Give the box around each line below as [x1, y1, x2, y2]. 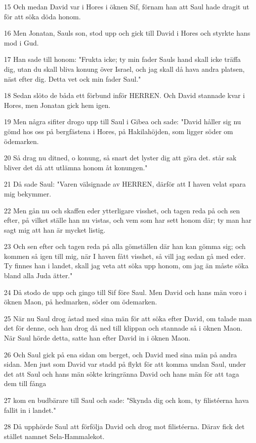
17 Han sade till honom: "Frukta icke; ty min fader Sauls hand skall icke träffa [4, 54, 241, 64]
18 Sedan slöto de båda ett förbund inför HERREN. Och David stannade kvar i [4, 90, 245, 100]
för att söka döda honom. [4, 11, 81, 21]
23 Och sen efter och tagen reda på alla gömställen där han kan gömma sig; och [4, 241, 246, 251]
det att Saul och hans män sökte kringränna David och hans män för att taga [4, 368, 239, 379]
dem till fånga [4, 378, 46, 389]
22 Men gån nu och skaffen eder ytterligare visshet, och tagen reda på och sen [4, 205, 240, 215]
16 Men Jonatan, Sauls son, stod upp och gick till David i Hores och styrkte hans [4, 28, 251, 38]
